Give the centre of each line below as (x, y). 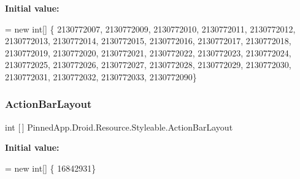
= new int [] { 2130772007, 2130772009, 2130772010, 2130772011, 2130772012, (150, 29)
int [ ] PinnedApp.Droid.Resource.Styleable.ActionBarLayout (119, 127)
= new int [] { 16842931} (51, 168)
